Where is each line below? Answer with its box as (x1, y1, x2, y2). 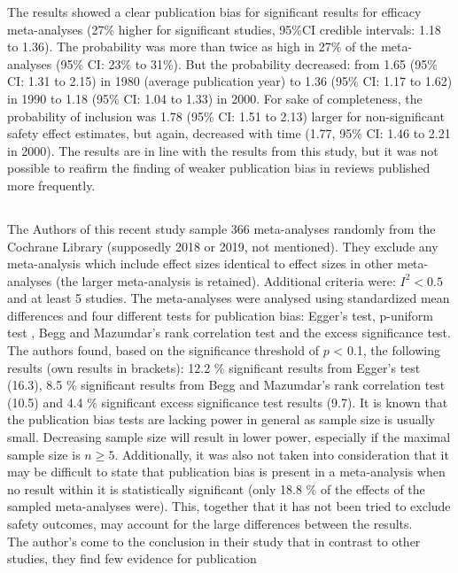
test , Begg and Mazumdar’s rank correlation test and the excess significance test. (7, 323, 451, 342)
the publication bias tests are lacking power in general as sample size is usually (7, 410, 435, 429)
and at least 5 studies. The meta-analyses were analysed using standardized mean (7, 289, 450, 307)
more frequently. (7, 175, 96, 194)
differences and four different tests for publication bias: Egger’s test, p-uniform (7, 306, 433, 324)
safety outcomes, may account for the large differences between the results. (7, 515, 413, 533)
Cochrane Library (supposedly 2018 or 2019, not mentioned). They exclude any (7, 236, 439, 255)
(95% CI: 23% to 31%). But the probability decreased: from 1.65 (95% (55, 54, 438, 73)
